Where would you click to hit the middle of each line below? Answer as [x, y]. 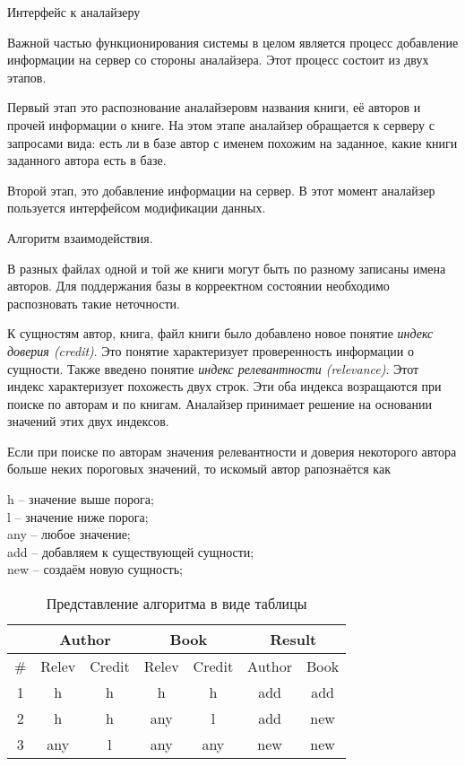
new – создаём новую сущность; [95, 569]
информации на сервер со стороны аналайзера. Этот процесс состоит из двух [218, 60]
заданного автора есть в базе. [87, 160]
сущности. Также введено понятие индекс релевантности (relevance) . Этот [213, 368]
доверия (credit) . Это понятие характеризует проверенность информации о [211, 350]
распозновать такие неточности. [94, 303]
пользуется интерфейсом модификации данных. [137, 208]
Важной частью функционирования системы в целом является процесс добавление [233, 42]
